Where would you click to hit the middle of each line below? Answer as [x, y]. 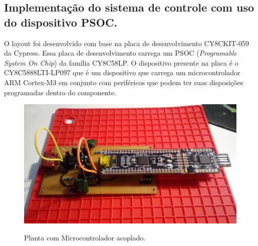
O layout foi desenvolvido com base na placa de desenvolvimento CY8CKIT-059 [127, 43]
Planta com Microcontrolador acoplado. [85, 237]
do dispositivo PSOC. [61, 22]
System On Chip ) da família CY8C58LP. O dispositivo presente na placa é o [121, 62]
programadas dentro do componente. [60, 92]
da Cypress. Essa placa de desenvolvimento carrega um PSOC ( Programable [120, 53]
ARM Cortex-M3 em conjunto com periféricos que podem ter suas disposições [124, 82]
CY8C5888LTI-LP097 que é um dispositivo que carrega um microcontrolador [122, 72]
